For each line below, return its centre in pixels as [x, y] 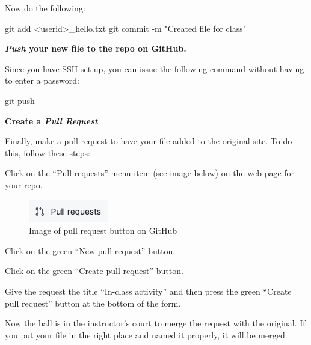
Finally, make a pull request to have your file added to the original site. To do [149, 141]
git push [20, 100]
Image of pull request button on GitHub [103, 231]
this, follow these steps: [48, 152]
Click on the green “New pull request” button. [90, 250]
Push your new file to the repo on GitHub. [96, 48]
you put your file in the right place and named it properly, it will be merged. [146, 334]
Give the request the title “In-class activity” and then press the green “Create [148, 291]
